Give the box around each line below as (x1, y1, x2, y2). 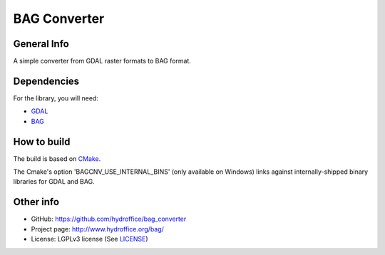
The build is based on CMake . (13, 154, 101, 163)
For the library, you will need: (13, 93, 99, 103)
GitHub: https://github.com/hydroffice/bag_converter (31, 214, 187, 224)
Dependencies (13, 75, 80, 87)
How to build (13, 135, 71, 147)
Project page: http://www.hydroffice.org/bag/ (31, 224, 164, 233)
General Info (13, 38, 69, 50)
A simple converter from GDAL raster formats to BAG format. (13, 57, 192, 66)
